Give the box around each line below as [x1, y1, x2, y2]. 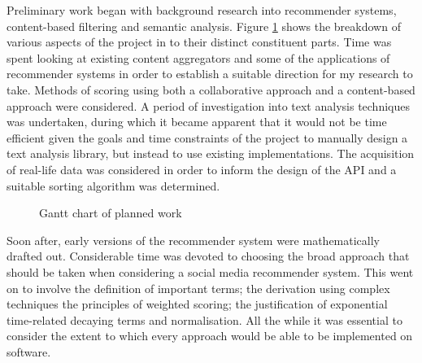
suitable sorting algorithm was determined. [7, 177, 220, 194]
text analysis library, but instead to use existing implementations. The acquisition [7, 145, 415, 162]
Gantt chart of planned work [39, 204, 182, 221]
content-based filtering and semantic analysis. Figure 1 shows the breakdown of [7, 17, 401, 34]
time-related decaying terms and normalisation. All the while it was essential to [7, 311, 402, 328]
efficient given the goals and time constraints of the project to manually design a [7, 129, 408, 146]
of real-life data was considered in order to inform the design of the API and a [7, 160, 397, 177]
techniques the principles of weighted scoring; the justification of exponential [7, 295, 388, 313]
